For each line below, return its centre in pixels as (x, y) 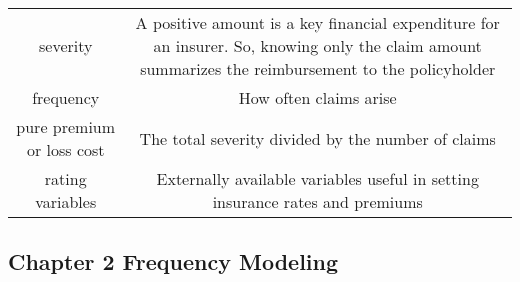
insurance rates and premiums (317, 201)
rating (65, 178)
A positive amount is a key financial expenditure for (317, 22)
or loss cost (65, 149)
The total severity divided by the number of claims (317, 138)
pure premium (66, 126)
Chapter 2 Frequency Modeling (173, 261)
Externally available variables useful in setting (317, 178)
